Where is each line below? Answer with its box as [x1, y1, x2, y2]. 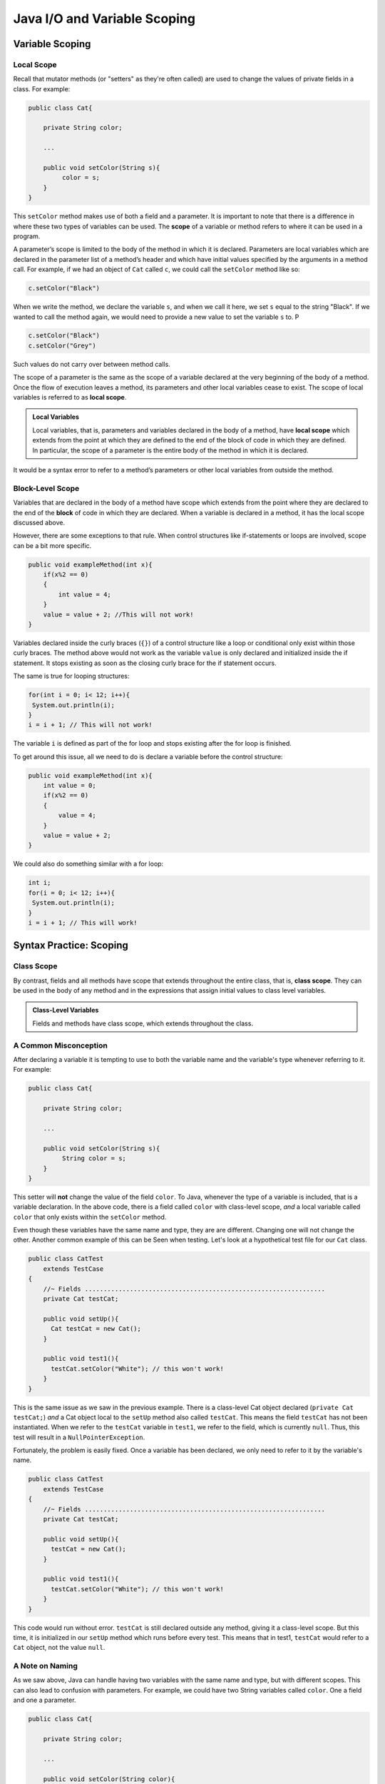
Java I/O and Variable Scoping [13, 11, 196, 26]
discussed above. [13, 518, 66, 527]
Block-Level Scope [13, 483, 80, 493]
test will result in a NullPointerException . [13, 1433, 145, 1441]
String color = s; [61, 1155, 126, 1162]
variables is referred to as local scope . [13, 393, 127, 402]
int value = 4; [58, 590, 112, 599]
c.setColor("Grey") [28, 341, 96, 350]
